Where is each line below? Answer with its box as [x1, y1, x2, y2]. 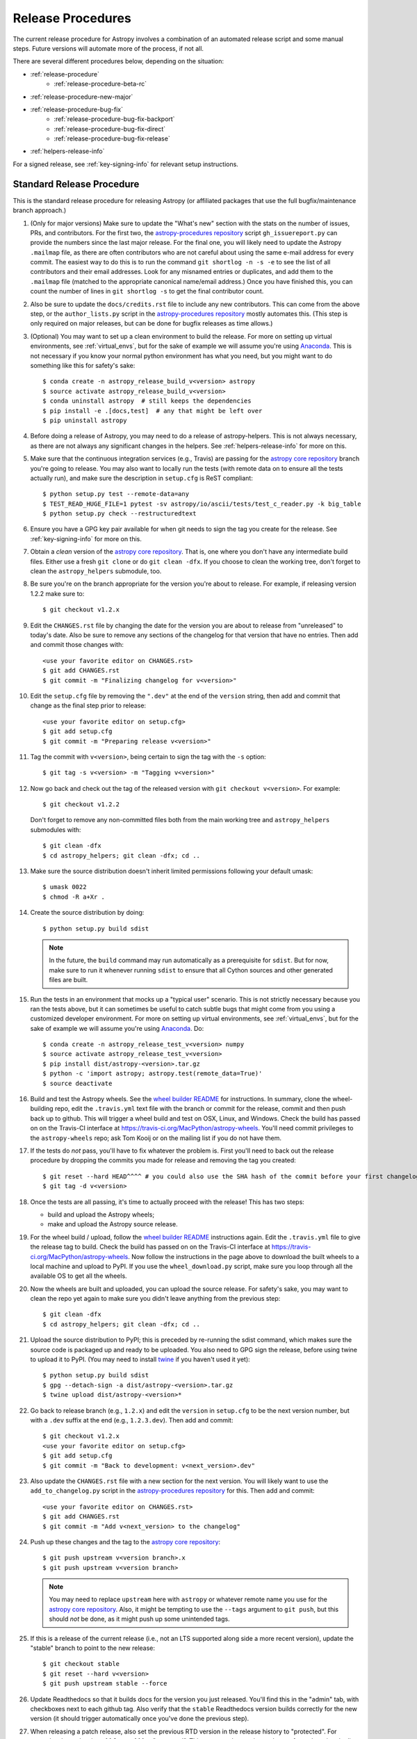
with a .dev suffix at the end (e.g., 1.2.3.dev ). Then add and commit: [30, 1416, 234, 1424]
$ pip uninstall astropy [42, 416, 127, 424]
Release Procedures [13, 10, 131, 26]
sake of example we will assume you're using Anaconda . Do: [30, 1024, 204, 1032]
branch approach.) [13, 206, 67, 215]
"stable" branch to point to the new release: [30, 1644, 156, 1652]
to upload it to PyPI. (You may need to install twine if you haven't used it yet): [30, 1355, 250, 1363]
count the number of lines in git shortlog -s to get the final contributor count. [30, 287, 264, 296]
